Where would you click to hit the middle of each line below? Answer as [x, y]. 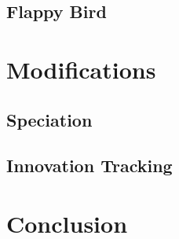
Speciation [49, 119]
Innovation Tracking [89, 165]
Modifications [81, 69]
